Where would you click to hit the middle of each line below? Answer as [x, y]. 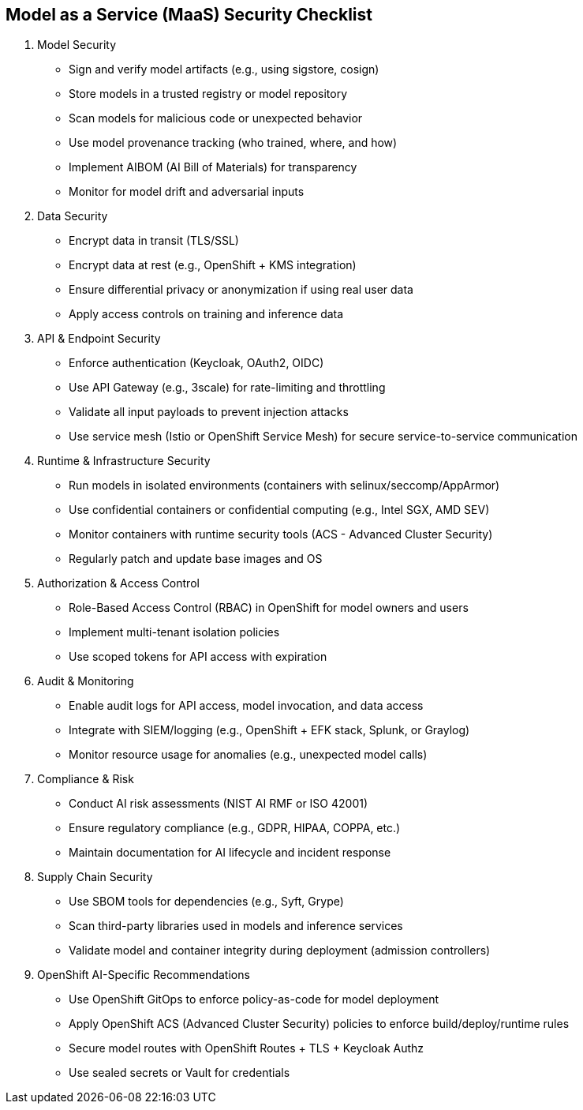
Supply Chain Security [95, 877]
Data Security [73, 216]
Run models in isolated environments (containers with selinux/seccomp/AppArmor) [284, 486]
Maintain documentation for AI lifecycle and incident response [230, 853]
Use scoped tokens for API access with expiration [198, 657]
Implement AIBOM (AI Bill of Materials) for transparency [213, 167]
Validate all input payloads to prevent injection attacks [209, 412]
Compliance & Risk [86, 779]
